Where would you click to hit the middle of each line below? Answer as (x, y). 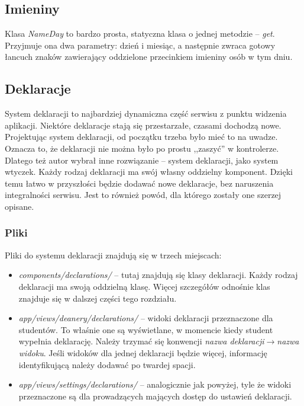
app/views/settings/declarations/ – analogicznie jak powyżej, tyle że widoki (155, 384)
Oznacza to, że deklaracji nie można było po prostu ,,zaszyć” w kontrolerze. (142, 148)
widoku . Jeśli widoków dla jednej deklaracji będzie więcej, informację (143, 352)
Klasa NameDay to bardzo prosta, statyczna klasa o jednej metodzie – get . (140, 33)
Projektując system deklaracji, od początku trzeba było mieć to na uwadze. (141, 137)
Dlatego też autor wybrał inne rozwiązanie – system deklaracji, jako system (142, 160)
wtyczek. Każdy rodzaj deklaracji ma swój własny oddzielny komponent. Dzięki (149, 172)
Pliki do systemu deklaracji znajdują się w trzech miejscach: (113, 255)
